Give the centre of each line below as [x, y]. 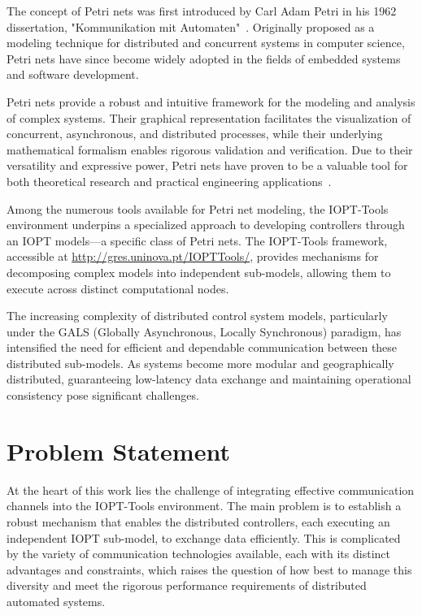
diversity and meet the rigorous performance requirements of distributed [187, 585]
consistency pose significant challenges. [103, 395]
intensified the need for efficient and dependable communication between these [202, 347]
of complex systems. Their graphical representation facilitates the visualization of [209, 117]
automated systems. [56, 601]
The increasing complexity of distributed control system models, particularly [197, 316]
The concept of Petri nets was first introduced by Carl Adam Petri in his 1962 [202, 11]
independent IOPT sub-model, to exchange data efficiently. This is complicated [204, 537]
